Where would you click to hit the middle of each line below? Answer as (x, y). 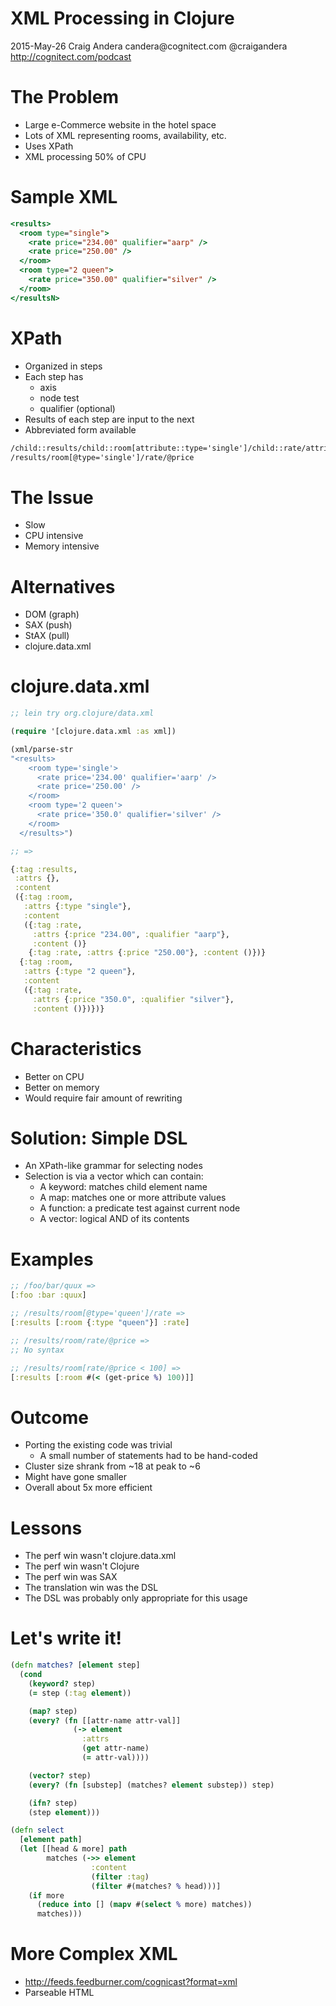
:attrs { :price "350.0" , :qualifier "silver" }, (133, 999)
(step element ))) (64, 1812)
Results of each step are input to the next (109, 419)
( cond (31, 1675)
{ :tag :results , (44, 869)
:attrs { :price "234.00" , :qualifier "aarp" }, (131, 934)
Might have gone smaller (75, 1477)
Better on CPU (54, 1076)
